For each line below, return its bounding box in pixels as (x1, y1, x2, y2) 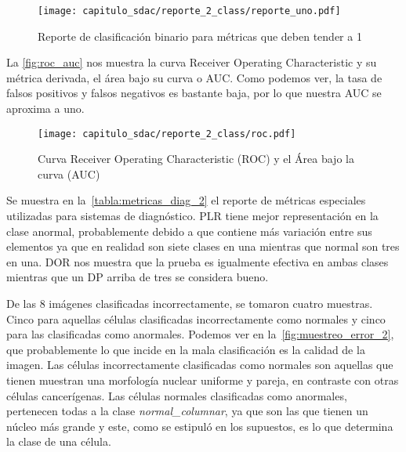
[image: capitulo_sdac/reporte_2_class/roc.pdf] (38, 128, 296, 139)
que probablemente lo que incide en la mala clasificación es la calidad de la (6, 341, 365, 357)
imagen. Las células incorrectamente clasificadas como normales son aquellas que (6, 356, 393, 373)
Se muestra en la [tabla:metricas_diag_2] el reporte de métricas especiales (6, 192, 366, 208)
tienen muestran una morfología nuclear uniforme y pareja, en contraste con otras (6, 372, 399, 388)
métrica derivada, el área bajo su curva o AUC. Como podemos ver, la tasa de (6, 69, 382, 85)
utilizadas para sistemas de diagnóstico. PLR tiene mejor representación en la (6, 208, 379, 224)
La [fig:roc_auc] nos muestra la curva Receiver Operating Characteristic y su (6, 54, 377, 71)
